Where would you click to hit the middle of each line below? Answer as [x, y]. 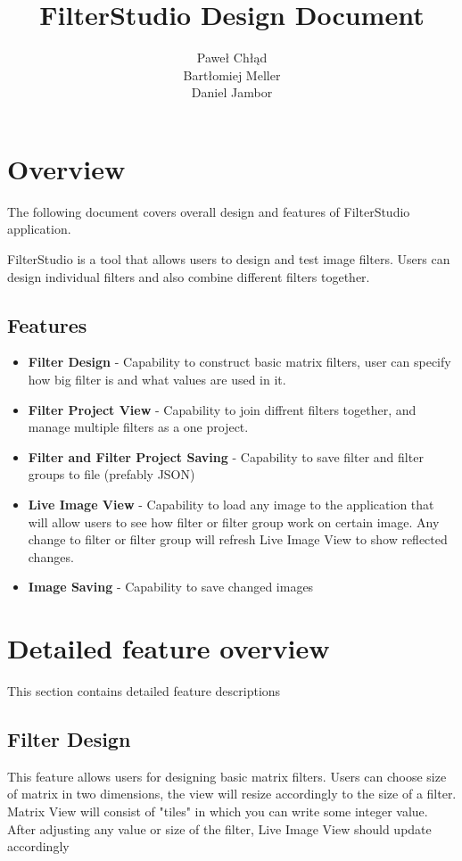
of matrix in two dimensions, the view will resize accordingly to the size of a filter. [232, 794]
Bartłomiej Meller [232, 75]
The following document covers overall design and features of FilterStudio [209, 211]
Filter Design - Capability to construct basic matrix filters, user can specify [239, 362]
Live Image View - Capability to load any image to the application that [231, 504]
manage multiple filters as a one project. [138, 427]
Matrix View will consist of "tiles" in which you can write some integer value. [218, 811]
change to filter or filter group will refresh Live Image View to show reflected [238, 539]
